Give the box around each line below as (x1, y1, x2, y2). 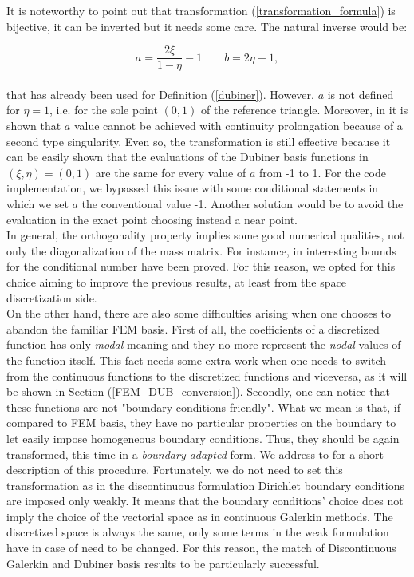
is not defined (327, 85, 394, 102)
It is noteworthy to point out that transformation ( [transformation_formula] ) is (6, 2, 396, 18)
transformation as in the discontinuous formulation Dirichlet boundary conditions (6, 476, 405, 493)
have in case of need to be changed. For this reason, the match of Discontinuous (6, 539, 396, 556)
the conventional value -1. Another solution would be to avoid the (81, 196, 404, 211)
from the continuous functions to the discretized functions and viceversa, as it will (6, 367, 408, 384)
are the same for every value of (95, 164, 246, 180)
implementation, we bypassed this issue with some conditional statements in (6, 180, 379, 196)
